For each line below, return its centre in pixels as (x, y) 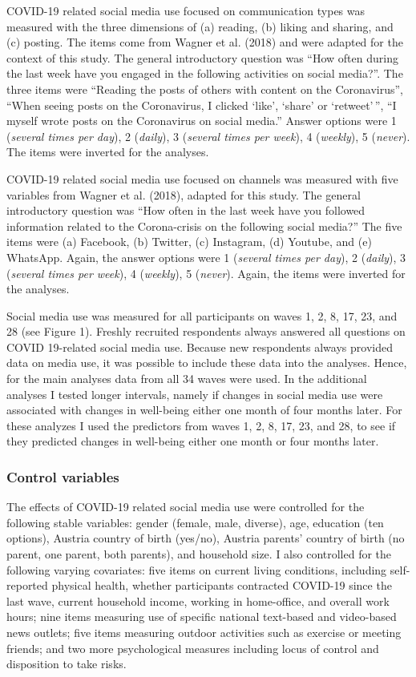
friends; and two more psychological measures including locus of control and (193, 648)
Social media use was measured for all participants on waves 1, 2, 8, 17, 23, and (202, 315)
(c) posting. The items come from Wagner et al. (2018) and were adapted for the (205, 42)
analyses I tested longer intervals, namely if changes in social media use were (195, 394)
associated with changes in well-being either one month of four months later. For (204, 410)
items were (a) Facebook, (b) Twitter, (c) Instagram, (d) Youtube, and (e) (189, 242)
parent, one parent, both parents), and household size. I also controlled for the (199, 554)
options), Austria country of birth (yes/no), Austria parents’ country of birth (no (206, 538)
